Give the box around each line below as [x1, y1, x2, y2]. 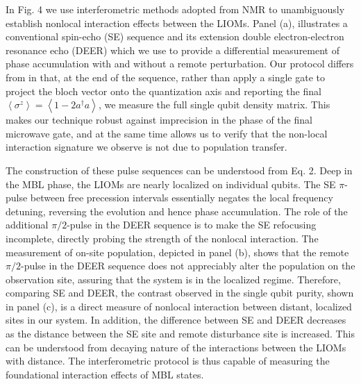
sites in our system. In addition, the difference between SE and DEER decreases [6, 312, 346, 327]
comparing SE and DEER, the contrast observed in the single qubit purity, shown [6, 285, 354, 300]
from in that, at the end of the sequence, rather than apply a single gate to [6, 69, 325, 84]
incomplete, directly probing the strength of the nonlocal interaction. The [6, 231, 319, 245]
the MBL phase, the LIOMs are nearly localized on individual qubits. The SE [6, 176, 336, 191]
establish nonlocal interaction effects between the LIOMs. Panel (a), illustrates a [6, 15, 348, 30]
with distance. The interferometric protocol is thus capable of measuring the [6, 353, 330, 368]
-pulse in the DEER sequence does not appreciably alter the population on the [20, 258, 355, 273]
